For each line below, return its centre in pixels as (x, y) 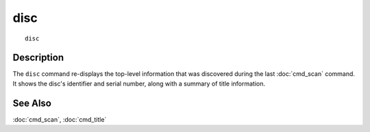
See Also (32, 103)
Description (38, 58)
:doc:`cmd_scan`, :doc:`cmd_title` (60, 119)
